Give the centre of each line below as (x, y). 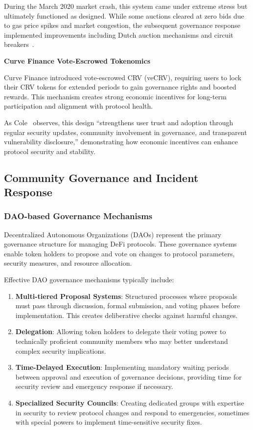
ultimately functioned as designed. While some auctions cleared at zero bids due (124, 15)
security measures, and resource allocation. (68, 263)
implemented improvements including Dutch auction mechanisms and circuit (119, 34)
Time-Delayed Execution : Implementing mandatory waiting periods (122, 367)
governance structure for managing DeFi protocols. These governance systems (120, 244)
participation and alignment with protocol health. (79, 106)
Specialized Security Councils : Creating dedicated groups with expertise (130, 403)
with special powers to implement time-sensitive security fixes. (109, 422)
